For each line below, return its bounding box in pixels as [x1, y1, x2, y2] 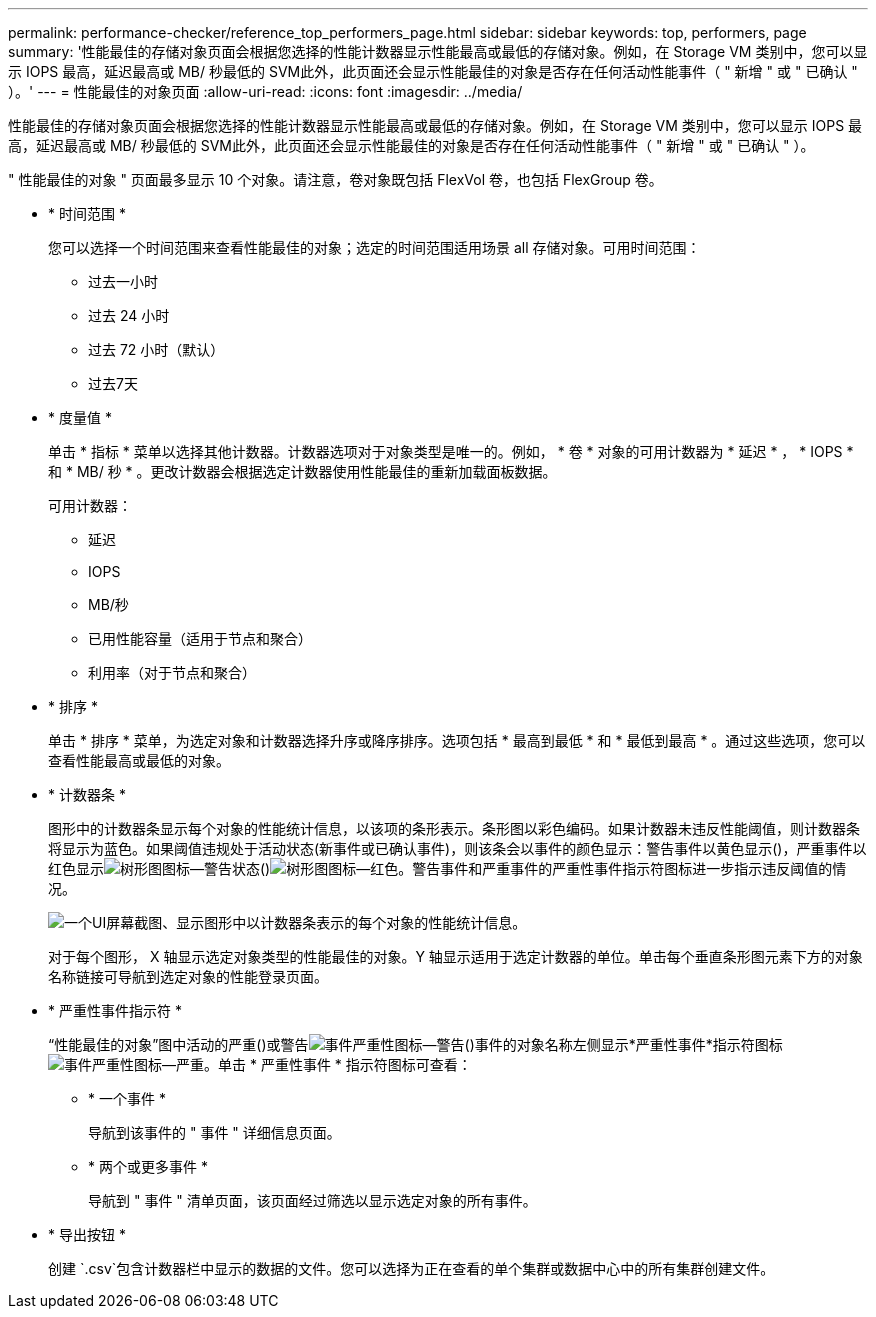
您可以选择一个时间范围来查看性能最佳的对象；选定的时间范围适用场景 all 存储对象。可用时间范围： [48, 239, 701, 256]
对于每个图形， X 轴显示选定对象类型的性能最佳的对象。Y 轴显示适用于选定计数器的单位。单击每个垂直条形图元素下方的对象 [48, 948, 863, 965]
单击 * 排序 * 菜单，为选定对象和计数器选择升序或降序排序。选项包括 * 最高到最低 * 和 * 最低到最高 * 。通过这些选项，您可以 [48, 732, 866, 749]
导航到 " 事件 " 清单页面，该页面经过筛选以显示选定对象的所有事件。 [88, 1192, 537, 1209]
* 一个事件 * [88, 1090, 166, 1107]
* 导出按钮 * [48, 1226, 126, 1243]
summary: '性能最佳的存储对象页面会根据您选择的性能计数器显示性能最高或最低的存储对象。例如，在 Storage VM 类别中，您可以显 [8, 43, 868, 60]
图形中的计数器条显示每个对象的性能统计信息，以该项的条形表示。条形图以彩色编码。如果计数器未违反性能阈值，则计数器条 [48, 820, 860, 837]
